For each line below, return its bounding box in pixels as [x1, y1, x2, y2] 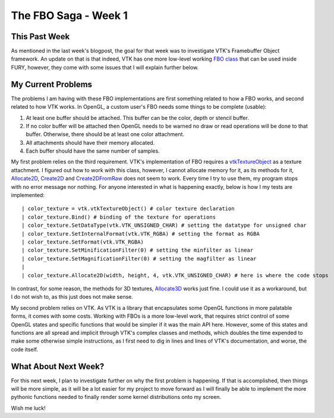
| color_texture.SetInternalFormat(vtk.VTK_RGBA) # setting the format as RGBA [21, 230, 260, 237]
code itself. [11, 346, 39, 353]
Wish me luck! [11, 404, 46, 411]
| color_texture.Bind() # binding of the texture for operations [21, 214, 216, 220]
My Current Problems [11, 79, 92, 89]
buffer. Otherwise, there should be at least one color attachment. [26, 131, 184, 138]
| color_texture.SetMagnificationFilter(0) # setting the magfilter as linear [21, 255, 257, 262]
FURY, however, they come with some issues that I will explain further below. [11, 64, 199, 71]
